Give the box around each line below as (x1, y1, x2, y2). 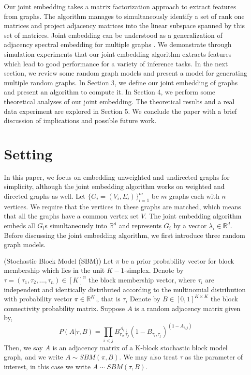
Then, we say (4, 342, 43, 352)
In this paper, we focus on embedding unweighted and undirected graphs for (4, 172, 230, 182)
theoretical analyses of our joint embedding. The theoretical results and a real (4, 96, 235, 106)
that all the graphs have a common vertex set (4, 211, 139, 221)
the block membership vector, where (89, 274, 196, 284)
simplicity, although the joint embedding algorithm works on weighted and (4, 181, 225, 191)
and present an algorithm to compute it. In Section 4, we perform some (4, 87, 216, 97)
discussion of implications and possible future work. (4, 115, 157, 125)
